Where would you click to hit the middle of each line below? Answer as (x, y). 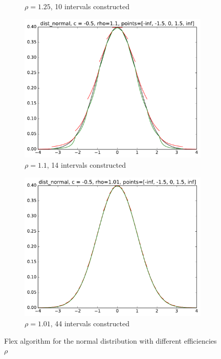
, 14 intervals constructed (86, 164)
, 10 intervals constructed (90, 6)
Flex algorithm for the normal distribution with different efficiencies (110, 340)
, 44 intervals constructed (90, 323)
